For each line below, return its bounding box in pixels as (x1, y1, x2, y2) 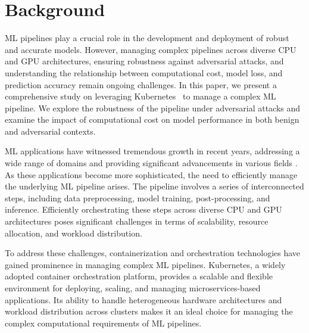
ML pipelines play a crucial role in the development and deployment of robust (5, 32, 289, 44)
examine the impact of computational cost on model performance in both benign (5, 113, 299, 126)
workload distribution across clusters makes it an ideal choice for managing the (5, 305, 293, 318)
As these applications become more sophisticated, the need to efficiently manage (5, 168, 298, 180)
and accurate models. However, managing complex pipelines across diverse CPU (5, 43, 296, 55)
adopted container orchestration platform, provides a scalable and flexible (5, 270, 273, 282)
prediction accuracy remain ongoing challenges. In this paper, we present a (5, 78, 277, 91)
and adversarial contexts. (5, 125, 96, 137)
